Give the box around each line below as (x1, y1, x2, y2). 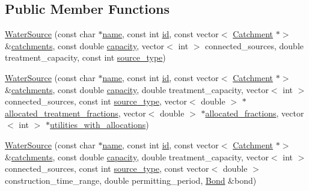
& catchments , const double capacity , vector (5, 39, 165, 52)
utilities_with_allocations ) (50, 118, 149, 131)
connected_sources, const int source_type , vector (5, 95, 187, 108)
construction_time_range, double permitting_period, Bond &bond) (5, 174, 257, 186)
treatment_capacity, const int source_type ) (5, 51, 166, 64)
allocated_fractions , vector (205, 106, 304, 119)
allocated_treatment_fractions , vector (5, 106, 146, 119)
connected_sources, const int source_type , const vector (5, 162, 209, 175)
